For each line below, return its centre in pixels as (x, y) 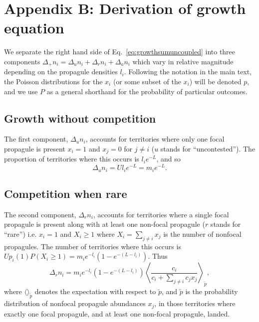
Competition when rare (66, 193)
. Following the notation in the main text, (188, 72)
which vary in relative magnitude (183, 61)
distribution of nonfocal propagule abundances (75, 303)
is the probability (212, 291)
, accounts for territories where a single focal (161, 214)
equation (34, 28)
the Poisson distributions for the (53, 81)
